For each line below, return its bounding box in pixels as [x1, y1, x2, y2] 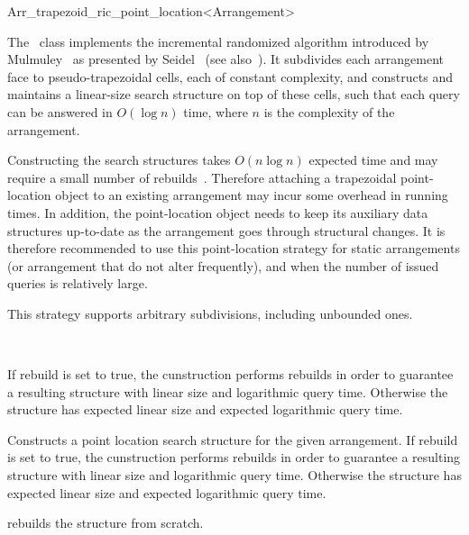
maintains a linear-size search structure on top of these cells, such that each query [7, 85, 460, 104]
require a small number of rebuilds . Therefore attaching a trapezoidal [7, 168, 397, 186]
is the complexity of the [263, 102, 395, 121]
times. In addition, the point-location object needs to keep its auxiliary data [7, 203, 428, 222]
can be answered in [7, 102, 113, 121]
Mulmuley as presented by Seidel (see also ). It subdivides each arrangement [7, 50, 444, 68]
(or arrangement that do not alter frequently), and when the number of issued [7, 256, 439, 275]
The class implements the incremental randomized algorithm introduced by [7, 32, 429, 50]
